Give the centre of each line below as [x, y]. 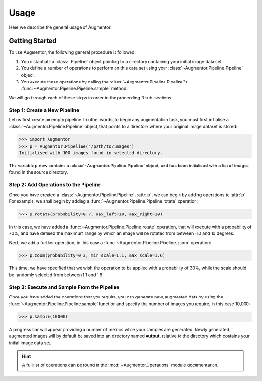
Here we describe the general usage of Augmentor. [60, 27]
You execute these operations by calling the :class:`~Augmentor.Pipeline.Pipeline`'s [104, 82]
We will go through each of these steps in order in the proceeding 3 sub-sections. [91, 98]
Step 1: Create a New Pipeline [44, 110]
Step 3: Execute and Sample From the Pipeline [64, 287]
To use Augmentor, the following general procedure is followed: [72, 52]
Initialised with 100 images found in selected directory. [91, 153]
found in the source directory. [39, 172]
